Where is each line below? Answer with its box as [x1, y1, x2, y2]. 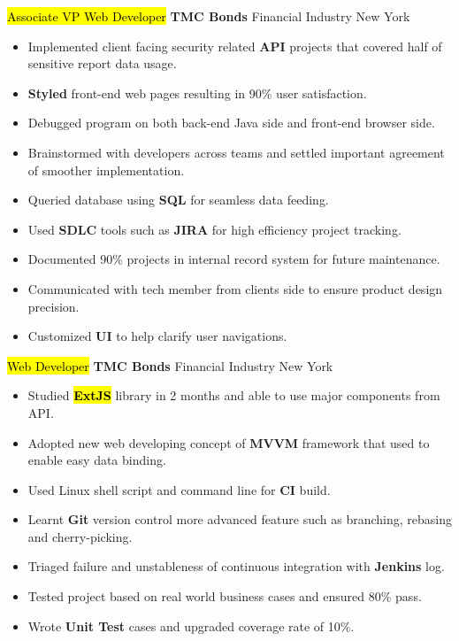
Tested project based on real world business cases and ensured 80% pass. [27, 587, 422, 606]
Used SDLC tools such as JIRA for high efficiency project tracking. [27, 220, 402, 238]
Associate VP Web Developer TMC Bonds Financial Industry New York [7, 7, 410, 25]
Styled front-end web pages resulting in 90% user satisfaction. [27, 83, 367, 102]
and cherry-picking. [27, 527, 133, 545]
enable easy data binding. [27, 451, 166, 469]
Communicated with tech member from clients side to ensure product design [27, 279, 443, 297]
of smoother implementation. [27, 160, 185, 179]
